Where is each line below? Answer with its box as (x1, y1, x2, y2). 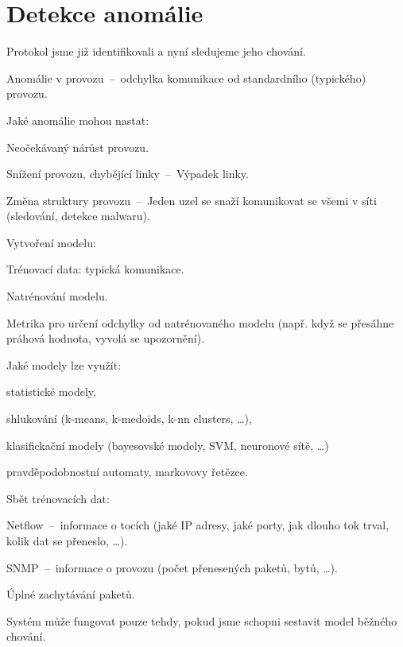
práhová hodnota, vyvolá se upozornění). (6, 330, 205, 347)
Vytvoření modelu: (6, 234, 96, 250)
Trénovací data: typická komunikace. (6, 261, 184, 277)
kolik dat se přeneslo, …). (6, 533, 128, 548)
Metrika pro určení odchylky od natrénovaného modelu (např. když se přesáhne (6, 314, 394, 331)
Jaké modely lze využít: (6, 356, 122, 373)
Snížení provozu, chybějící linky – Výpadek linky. (6, 165, 249, 182)
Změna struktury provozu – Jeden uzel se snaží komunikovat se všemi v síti (6, 192, 377, 208)
